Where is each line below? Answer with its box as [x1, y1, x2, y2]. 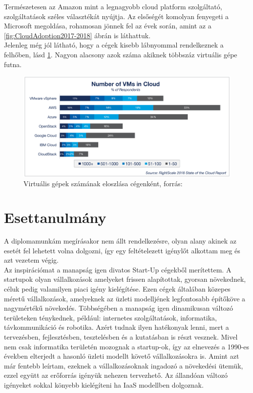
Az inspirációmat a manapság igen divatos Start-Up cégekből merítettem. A [4, 264, 232, 274]
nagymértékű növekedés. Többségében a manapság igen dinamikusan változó [4, 303, 233, 313]
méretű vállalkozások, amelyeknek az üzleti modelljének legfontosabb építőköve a [4, 293, 246, 303]
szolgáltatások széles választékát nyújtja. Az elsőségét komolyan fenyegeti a [4, 11, 229, 21]
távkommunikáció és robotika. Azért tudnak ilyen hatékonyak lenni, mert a [4, 322, 229, 332]
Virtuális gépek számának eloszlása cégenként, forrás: [23, 178, 183, 189]
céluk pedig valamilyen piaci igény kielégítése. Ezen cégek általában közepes [4, 284, 231, 294]
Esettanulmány [4, 207, 106, 227]
